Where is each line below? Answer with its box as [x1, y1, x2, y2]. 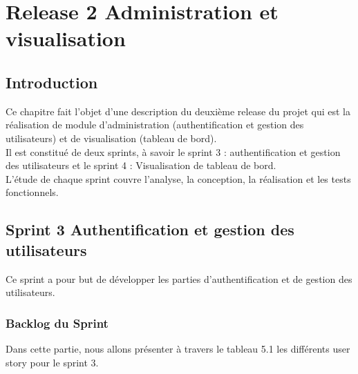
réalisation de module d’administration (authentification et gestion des [6, 117, 304, 132]
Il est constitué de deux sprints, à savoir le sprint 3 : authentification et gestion [6, 144, 341, 159]
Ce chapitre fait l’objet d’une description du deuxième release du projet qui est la [6, 104, 350, 118]
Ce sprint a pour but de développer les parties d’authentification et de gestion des [6, 271, 352, 286]
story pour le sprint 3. [6, 355, 99, 369]
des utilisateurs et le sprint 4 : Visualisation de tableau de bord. [6, 158, 276, 173]
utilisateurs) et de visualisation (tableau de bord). [6, 130, 217, 145]
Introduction [6, 71, 98, 92]
